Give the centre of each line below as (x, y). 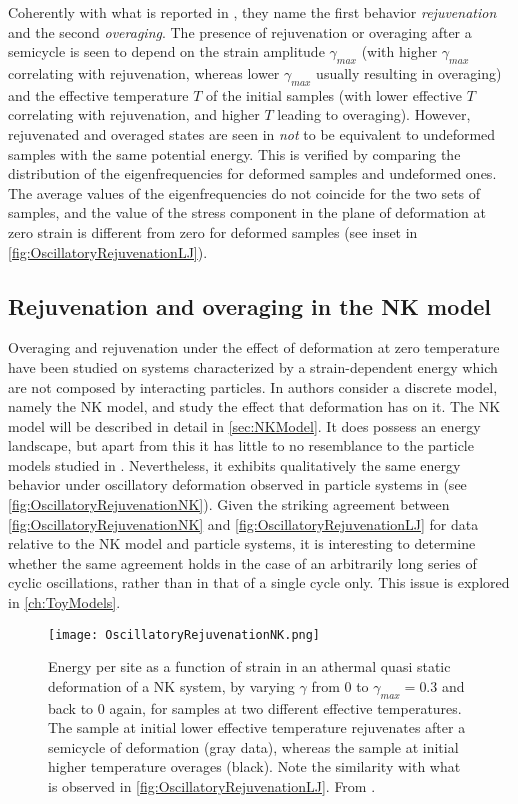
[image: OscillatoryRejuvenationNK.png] (184, 634)
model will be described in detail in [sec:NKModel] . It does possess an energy (244, 425)
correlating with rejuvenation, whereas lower (144, 72)
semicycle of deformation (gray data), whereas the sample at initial (253, 746)
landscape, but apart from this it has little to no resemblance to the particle (241, 445)
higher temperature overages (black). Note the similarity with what (254, 766)
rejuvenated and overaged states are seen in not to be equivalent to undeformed (252, 133)
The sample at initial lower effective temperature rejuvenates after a (257, 727)
